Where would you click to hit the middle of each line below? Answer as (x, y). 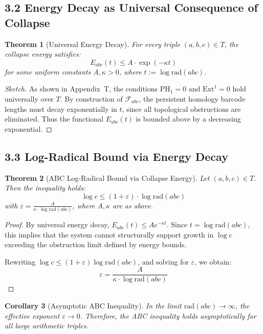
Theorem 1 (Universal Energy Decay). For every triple (92, 44)
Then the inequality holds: (45, 188)
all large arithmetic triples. (47, 326)
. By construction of (91, 98)
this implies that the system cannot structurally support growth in (109, 234)
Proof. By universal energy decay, (57, 224)
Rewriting (20, 261)
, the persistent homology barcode (192, 98)
